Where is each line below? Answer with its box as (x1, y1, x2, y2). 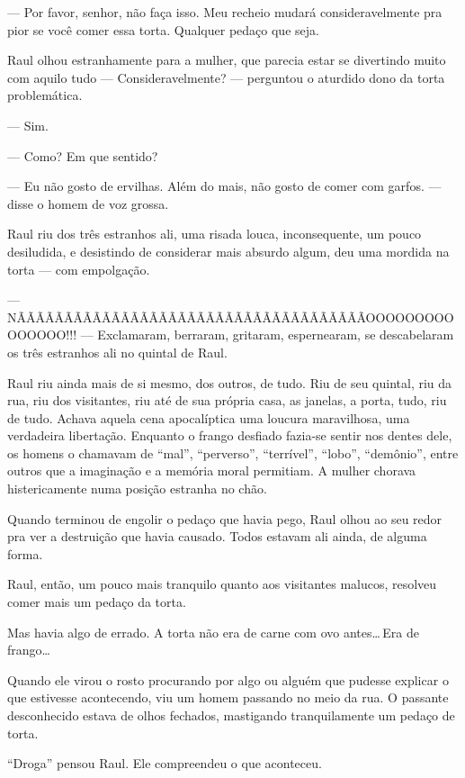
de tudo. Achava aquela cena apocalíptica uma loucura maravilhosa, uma (7, 408, 410, 427)
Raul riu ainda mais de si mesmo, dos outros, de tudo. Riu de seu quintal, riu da (7, 373, 452, 392)
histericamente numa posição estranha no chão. (7, 479, 267, 498)
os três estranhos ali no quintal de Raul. (7, 342, 228, 361)
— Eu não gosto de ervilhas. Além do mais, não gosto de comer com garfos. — (7, 176, 442, 195)
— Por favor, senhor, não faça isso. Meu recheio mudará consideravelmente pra (7, 3, 443, 21)
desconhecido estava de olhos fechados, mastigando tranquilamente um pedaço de (7, 706, 455, 724)
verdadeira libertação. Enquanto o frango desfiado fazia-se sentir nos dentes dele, (7, 426, 452, 445)
